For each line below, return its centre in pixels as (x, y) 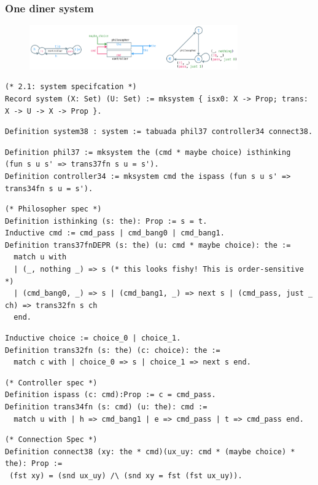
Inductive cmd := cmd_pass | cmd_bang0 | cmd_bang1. (115, 233)
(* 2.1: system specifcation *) (71, 87)
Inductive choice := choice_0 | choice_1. (93, 338)
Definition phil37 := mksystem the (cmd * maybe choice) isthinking (148, 152)
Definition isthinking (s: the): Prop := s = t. (106, 221)
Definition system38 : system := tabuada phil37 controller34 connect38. (159, 132)
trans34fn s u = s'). (49, 188)
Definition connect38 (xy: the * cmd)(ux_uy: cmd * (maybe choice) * (150, 451)
